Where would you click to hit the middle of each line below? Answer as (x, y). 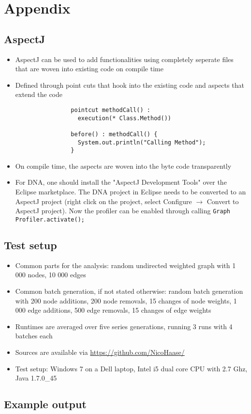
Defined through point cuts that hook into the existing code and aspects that (130, 85)
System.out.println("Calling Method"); (142, 142)
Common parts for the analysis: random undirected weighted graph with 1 (125, 265)
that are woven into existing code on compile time (89, 69)
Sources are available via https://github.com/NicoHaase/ (100, 352)
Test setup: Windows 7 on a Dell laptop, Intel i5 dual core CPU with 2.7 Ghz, (131, 368)
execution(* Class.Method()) (124, 118)
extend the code (39, 94)
